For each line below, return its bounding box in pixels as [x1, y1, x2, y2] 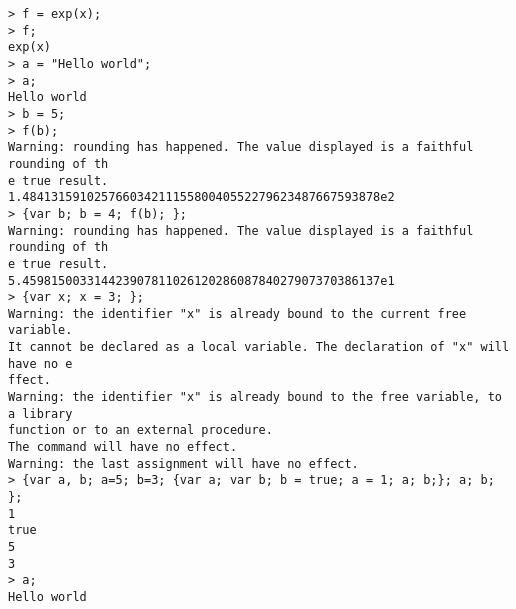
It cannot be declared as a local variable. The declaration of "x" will [8, 340, 510, 355]
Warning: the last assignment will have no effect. [8, 456, 359, 471]
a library [8, 406, 73, 421]
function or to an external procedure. [8, 423, 273, 438]
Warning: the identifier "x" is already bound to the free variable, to [8, 390, 502, 405]
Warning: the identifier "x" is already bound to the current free [8, 306, 467, 321]
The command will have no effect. [8, 440, 238, 455]
